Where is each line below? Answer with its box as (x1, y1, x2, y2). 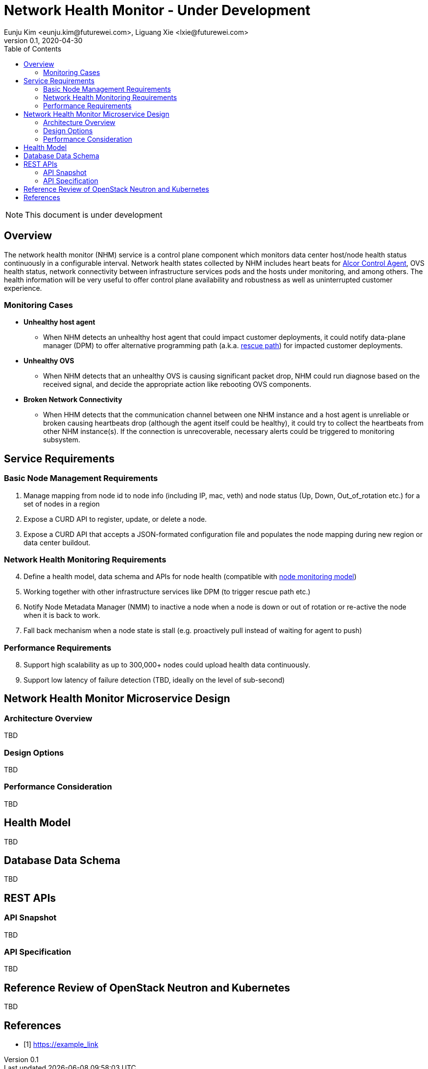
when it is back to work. (24, 611, 100, 620)
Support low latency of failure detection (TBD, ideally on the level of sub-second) (24, 676, 285, 685)
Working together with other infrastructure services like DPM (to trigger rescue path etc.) (24, 587, 310, 596)
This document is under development (25, 209, 163, 220)
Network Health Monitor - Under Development (4, 2, 310, 19)
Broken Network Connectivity (24, 395, 122, 404)
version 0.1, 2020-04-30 (4, 36, 83, 45)
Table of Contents (4, 44, 62, 53)
